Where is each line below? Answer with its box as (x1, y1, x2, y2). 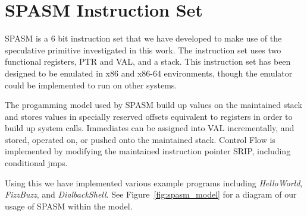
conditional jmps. (5, 157, 68, 169)
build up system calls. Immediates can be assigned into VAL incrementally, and (5, 122, 295, 134)
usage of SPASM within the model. (5, 199, 133, 212)
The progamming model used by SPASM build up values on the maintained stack (5, 99, 302, 111)
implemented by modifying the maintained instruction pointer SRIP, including (5, 145, 291, 157)
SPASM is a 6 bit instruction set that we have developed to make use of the (5, 32, 282, 45)
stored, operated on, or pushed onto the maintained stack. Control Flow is (5, 133, 275, 145)
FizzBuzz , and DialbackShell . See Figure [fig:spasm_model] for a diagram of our (5, 188, 297, 201)
